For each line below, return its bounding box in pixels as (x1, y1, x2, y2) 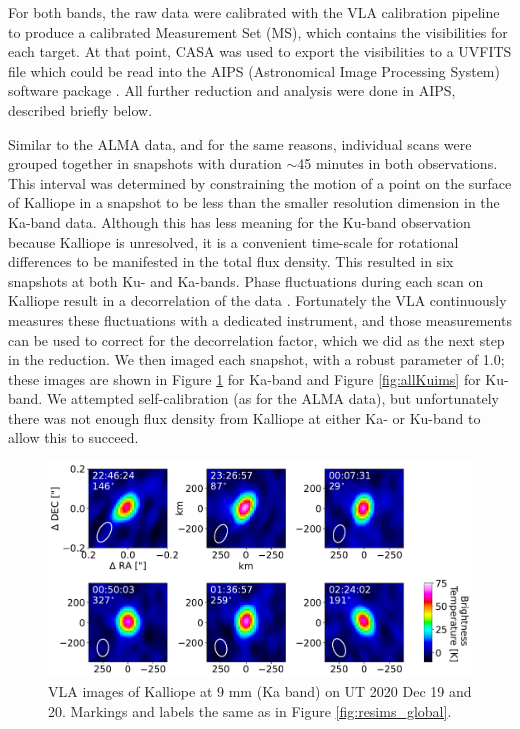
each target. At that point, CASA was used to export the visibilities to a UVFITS (8, 41, 512, 62)
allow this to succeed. (8, 427, 139, 448)
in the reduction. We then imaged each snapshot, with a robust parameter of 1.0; (8, 349, 505, 370)
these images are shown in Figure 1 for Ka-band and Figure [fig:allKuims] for (8, 368, 481, 389)
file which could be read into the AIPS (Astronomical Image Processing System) (8, 60, 500, 81)
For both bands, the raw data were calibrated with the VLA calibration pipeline (8, 2, 500, 22)
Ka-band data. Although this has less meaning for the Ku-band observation (8, 211, 471, 232)
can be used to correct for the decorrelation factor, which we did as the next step (8, 329, 505, 350)
